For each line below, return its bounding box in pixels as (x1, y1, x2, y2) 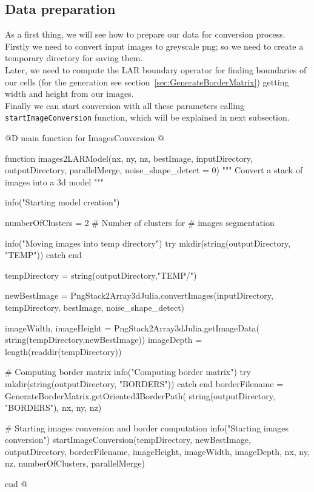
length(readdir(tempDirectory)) (5, 345, 122, 357)
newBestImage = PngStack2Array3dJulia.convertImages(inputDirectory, (5, 289, 273, 302)
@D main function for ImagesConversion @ (5, 131, 164, 144)
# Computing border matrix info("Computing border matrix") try (5, 365, 251, 378)
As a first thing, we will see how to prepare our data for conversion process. (5, 28, 286, 41)
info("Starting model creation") (5, 196, 120, 208)
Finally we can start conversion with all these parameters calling (5, 99, 244, 111)
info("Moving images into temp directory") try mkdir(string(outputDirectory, (5, 236, 291, 249)
